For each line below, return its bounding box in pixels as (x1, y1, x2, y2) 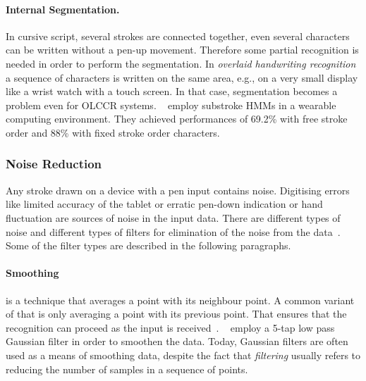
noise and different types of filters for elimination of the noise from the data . (6, 224, 341, 239)
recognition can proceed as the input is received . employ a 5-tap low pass (6, 320, 335, 335)
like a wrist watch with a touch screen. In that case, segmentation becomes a (6, 84, 338, 99)
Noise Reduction (6, 155, 102, 173)
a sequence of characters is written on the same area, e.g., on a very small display (6, 70, 358, 85)
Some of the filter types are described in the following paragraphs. (6, 238, 291, 253)
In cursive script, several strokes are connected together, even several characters (6, 28, 350, 43)
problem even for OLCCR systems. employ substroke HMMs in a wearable (6, 97, 336, 112)
